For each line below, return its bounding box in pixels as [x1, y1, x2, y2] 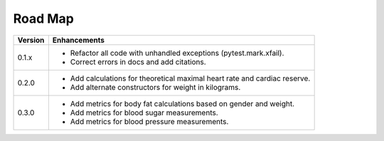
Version [17, 35, 45, 45]
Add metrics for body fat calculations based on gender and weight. [70, 98, 295, 108]
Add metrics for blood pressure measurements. [70, 116, 229, 126]
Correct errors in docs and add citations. [70, 57, 206, 67]
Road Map [13, 11, 75, 26]
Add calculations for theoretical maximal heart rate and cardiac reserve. [70, 73, 311, 83]
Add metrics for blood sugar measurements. [70, 108, 218, 117]
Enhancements [52, 35, 105, 45]
